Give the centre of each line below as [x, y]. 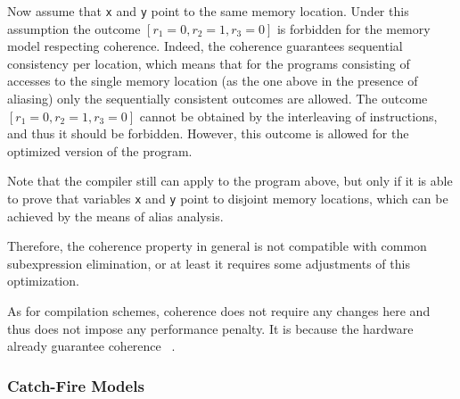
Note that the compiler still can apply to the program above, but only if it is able [230, 181]
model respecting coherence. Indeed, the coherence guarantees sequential [205, 46]
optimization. [43, 281]
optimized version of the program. [100, 150]
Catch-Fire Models [76, 385]
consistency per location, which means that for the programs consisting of [209, 63]
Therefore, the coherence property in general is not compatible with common [217, 246]
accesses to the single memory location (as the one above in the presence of [213, 81]
